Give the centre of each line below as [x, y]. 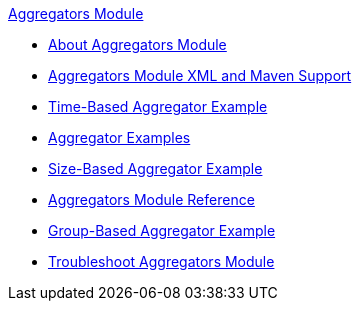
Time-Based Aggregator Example [158, 106]
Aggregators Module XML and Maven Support [200, 75]
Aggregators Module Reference [151, 199]
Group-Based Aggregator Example [162, 230]
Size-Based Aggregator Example [155, 168]
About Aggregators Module [137, 44]
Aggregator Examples [119, 137]
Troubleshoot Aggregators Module [161, 261]
